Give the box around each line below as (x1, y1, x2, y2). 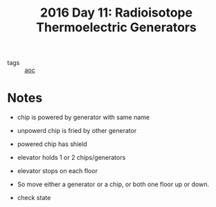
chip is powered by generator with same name (17, 113, 150, 122)
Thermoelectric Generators (35, 19, 197, 35)
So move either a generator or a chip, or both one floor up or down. (17, 180, 210, 188)
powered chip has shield (17, 140, 88, 148)
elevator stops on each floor (17, 167, 98, 175)
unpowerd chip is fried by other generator (17, 127, 137, 135)
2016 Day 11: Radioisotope (40, 5, 192, 21)
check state (17, 194, 51, 202)
